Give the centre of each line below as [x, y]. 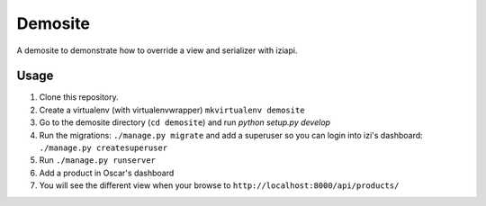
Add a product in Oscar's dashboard [107, 173]
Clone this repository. [79, 97]
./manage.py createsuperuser [103, 148]
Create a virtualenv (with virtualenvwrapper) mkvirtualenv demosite [172, 110]
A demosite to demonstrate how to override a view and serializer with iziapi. [157, 50]
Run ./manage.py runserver [98, 160]
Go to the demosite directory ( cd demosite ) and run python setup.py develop [185, 122]
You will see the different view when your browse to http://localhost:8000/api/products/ [219, 185]
